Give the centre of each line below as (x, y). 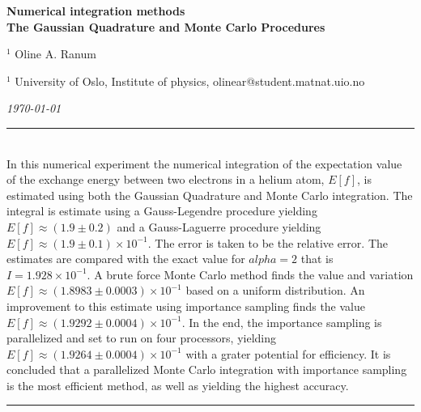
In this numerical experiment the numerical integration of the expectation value (204, 163)
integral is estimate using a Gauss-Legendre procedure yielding (162, 211)
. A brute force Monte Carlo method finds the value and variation (250, 274)
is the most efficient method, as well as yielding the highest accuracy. (178, 385)
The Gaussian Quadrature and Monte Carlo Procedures (166, 26)
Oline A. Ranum (55, 54)
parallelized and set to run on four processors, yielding (142, 338)
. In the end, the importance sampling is (282, 322)
